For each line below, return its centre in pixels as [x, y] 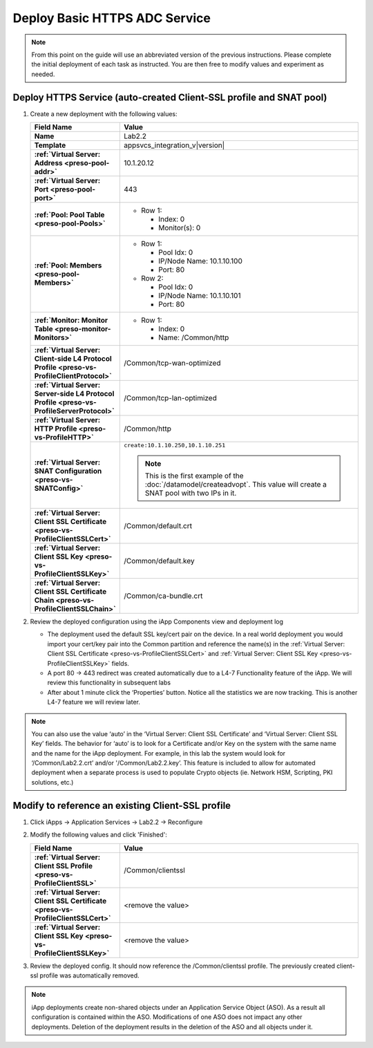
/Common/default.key [159, 561]
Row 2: [152, 279]
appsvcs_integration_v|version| [174, 145]
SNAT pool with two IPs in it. [191, 493]
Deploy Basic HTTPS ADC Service [112, 18]
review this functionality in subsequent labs [109, 683]
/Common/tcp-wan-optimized [172, 363]
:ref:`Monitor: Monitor [71, 320]
